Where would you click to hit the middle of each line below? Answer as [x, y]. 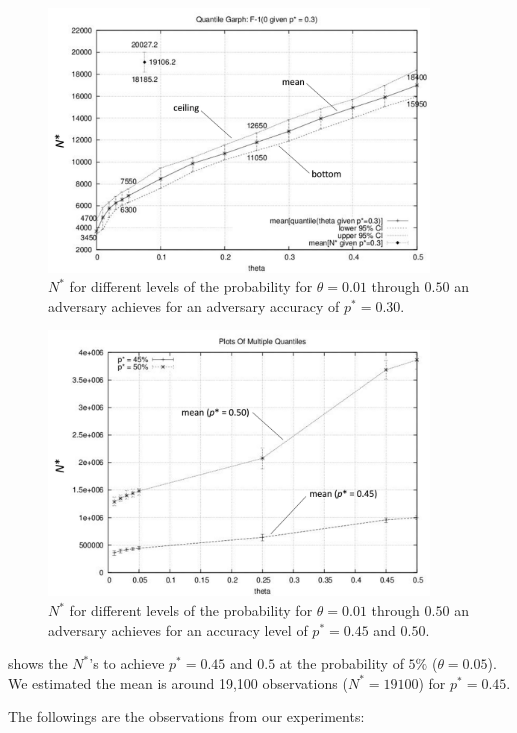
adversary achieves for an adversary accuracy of [194, 305]
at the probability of [341, 663]
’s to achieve [127, 663]
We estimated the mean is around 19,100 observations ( [178, 682]
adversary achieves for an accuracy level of [178, 629]
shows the [38, 663]
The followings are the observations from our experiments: [186, 716]
